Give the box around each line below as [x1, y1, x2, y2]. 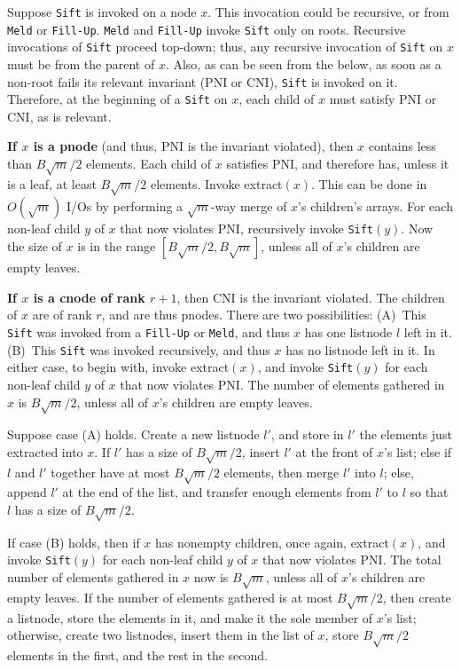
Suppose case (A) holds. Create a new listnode [7, 425, 260, 444]
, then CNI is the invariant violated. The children [176, 288, 445, 306]
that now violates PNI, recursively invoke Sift [120, 218, 374, 237]
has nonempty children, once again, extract [155, 532, 389, 551]
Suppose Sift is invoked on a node [7, 3, 197, 20]
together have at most [51, 462, 170, 481]
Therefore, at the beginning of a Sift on [7, 90, 228, 108]
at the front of [295, 442, 373, 461]
